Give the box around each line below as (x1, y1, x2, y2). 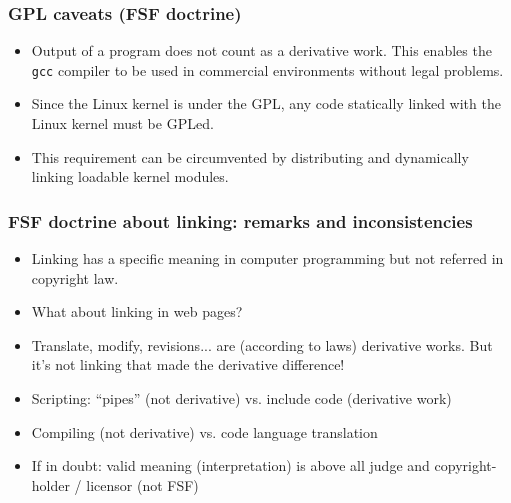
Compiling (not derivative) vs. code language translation (31, 421, 378, 442)
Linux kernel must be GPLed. (31, 113, 214, 134)
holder (31, 474, 70, 495)
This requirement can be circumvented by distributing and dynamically (31, 146, 469, 167)
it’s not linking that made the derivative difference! (31, 354, 345, 375)
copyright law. (31, 267, 119, 288)
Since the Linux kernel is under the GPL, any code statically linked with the (31, 93, 501, 114)
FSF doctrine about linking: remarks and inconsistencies (8, 208, 473, 233)
